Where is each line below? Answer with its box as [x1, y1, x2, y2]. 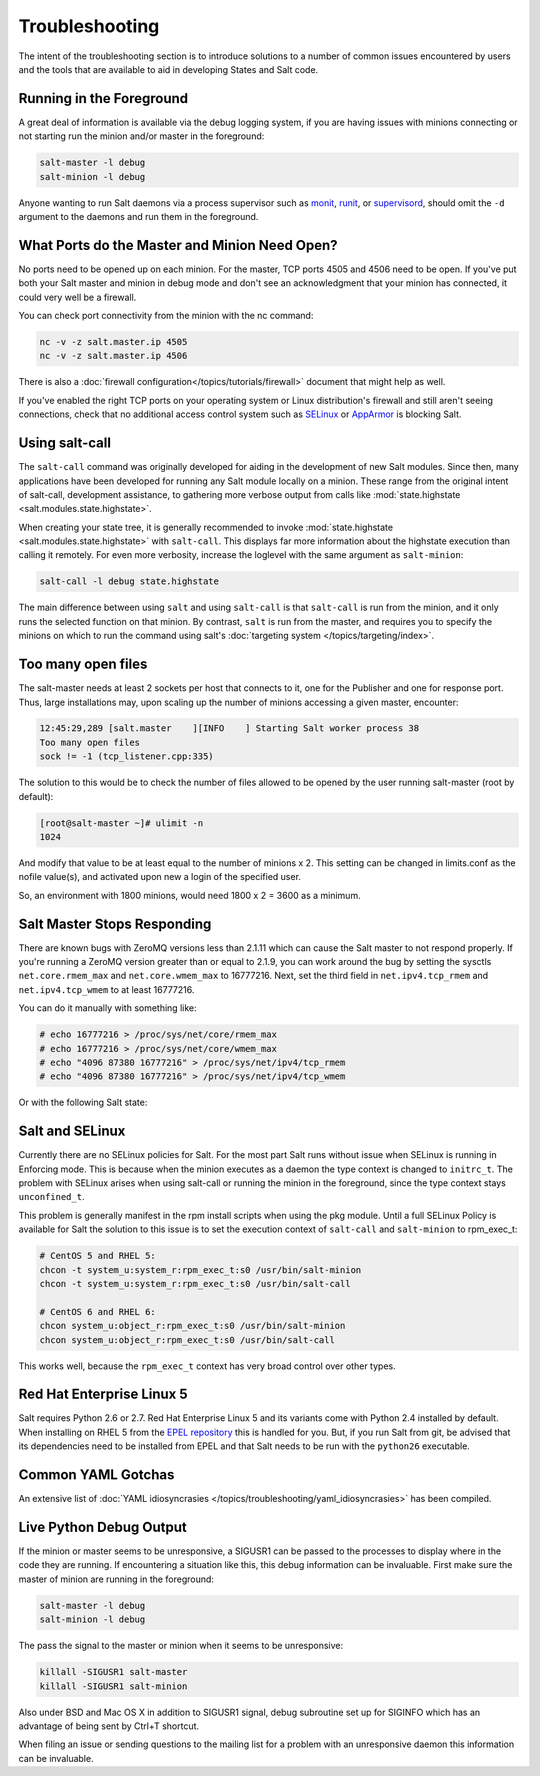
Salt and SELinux [18, 1123, 126, 1140]
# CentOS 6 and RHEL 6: [39, 1306, 157, 1317]
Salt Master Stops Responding [18, 915, 212, 932]
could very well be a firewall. [18, 291, 137, 303]
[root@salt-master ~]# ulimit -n [39, 817, 204, 829]
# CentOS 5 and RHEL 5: [39, 1250, 157, 1262]
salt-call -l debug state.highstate [39, 576, 220, 587]
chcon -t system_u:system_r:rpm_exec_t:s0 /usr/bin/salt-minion [39, 1264, 362, 1275]
